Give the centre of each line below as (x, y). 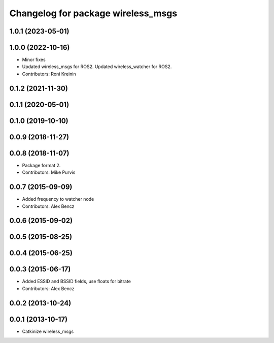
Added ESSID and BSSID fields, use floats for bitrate (77, 282)
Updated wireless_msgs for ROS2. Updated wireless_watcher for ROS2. (97, 67)
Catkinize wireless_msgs (48, 331)
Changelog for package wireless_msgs (93, 13)
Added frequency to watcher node (58, 199)
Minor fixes (34, 60)
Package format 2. (41, 165)
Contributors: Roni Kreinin (49, 74)
